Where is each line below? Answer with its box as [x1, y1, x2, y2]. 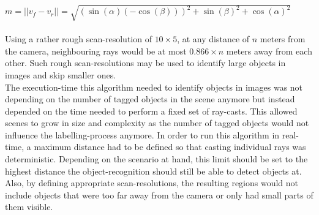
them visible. [5, 200, 53, 213]
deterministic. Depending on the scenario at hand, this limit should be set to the [5, 153, 308, 165]
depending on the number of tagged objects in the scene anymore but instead [5, 92, 295, 105]
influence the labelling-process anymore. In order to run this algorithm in [5, 128, 280, 141]
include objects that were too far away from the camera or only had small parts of [5, 188, 313, 201]
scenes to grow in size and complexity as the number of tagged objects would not [5, 116, 309, 129]
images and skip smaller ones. [5, 68, 116, 81]
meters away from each [226, 44, 312, 57]
